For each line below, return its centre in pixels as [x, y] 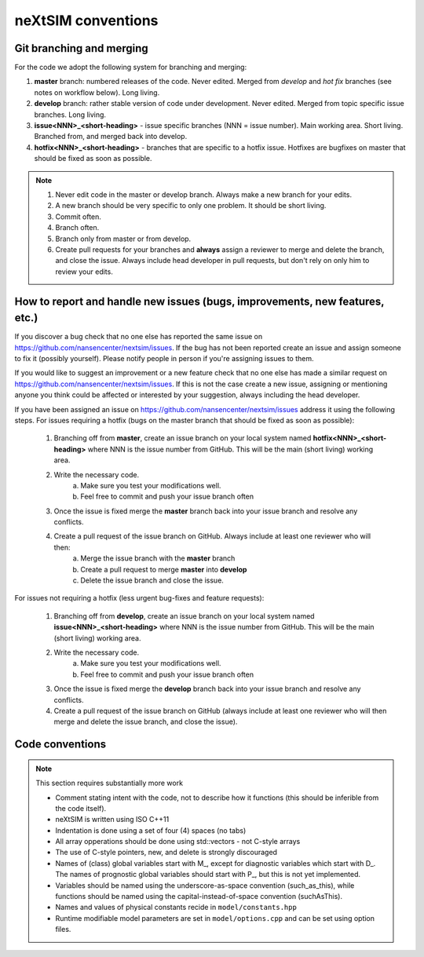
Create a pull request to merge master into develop [164, 569]
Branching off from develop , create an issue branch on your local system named [184, 615]
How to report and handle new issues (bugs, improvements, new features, [199, 301]
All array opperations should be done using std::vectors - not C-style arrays [178, 842]
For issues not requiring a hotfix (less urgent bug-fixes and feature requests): [139, 598]
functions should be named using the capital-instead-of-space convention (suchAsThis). [199, 897]
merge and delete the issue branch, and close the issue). [146, 721]
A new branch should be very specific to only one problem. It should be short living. [191, 206]
